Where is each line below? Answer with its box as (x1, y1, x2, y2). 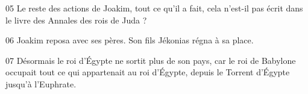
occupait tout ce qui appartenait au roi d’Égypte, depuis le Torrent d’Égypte (5, 66, 290, 78)
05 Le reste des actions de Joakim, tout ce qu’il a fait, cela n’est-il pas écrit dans (5, 2, 303, 14)
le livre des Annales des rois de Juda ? (5, 13, 147, 26)
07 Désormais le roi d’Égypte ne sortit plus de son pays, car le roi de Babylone (5, 54, 296, 66)
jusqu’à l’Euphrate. (5, 77, 77, 90)
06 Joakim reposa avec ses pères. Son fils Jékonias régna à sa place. (5, 34, 254, 46)
